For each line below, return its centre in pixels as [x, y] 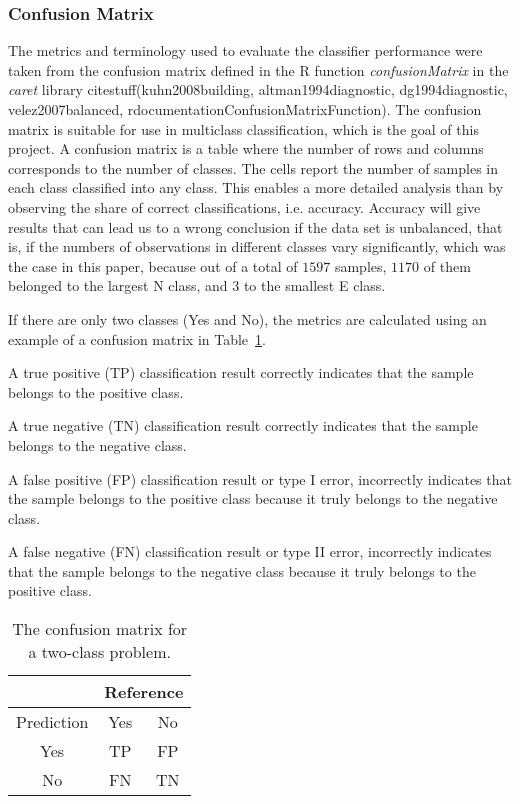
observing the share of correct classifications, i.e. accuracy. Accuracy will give [244, 206]
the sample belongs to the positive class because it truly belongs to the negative [253, 498]
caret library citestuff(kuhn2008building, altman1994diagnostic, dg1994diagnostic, [258, 89]
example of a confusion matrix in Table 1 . [137, 338]
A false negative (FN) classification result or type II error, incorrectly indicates [250, 551]
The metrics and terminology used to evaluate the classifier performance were [245, 50]
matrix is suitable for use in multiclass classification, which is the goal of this [243, 128]
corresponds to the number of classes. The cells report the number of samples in [253, 167]
